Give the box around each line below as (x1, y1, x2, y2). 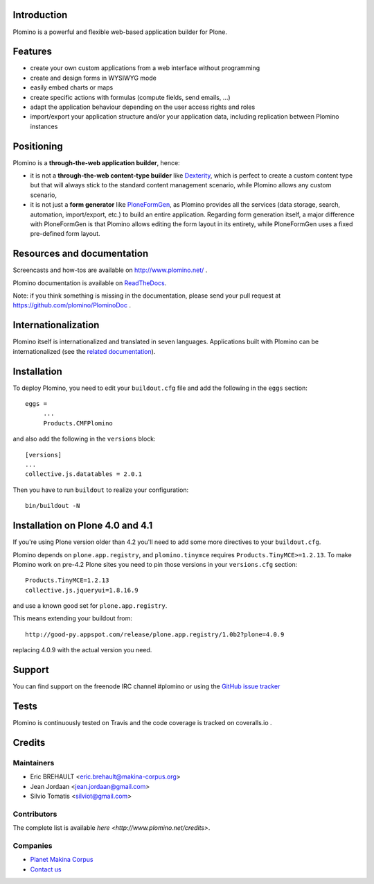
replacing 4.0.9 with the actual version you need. (12, 646, 152, 654)
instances (30, 122, 58, 130)
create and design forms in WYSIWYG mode (30, 74, 157, 82)
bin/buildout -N (25, 502, 80, 510)
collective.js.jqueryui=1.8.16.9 (25, 586, 139, 594)
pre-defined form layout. (30, 230, 100, 238)
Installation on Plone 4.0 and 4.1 (12, 520, 153, 532)
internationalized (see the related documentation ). (12, 347, 156, 355)
